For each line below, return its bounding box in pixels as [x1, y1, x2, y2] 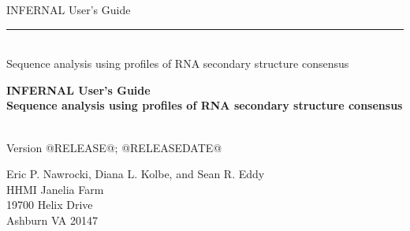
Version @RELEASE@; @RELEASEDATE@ [6, 139, 222, 155]
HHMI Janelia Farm [6, 181, 104, 197]
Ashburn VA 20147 [6, 211, 99, 228]
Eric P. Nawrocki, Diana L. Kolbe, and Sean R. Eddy [6, 166, 265, 182]
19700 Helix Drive [6, 196, 93, 213]
